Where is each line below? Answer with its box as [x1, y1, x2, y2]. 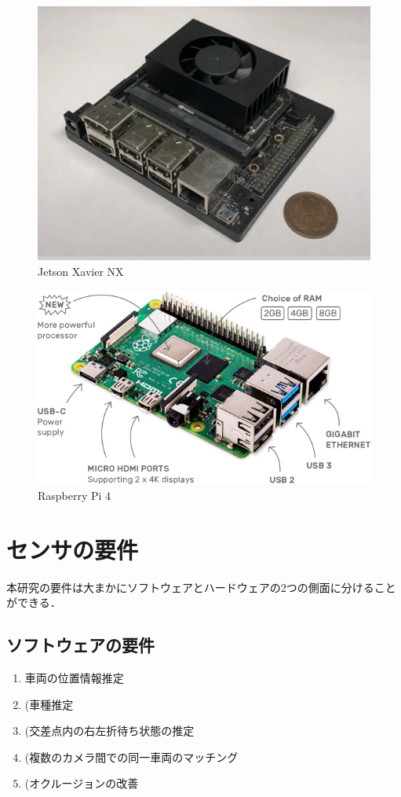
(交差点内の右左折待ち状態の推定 [24, 722, 195, 739]
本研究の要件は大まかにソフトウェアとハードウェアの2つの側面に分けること [6, 578, 396, 595]
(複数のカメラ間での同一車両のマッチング [24, 748, 239, 765]
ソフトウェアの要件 [6, 633, 155, 657]
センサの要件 [6, 533, 139, 565]
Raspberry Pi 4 [38, 487, 111, 503]
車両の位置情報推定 [24, 670, 124, 686]
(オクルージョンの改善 [24, 775, 139, 791]
